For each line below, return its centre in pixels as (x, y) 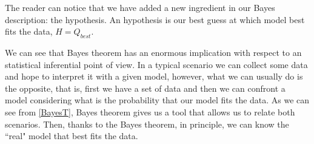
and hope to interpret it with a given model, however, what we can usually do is (154, 76)
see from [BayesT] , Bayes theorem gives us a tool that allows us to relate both (150, 111)
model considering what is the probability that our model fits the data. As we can (157, 100)
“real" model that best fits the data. (72, 136)
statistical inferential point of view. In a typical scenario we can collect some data (156, 64)
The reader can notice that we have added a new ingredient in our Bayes (140, 7)
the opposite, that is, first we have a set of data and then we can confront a (145, 88)
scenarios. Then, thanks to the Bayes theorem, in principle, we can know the (147, 124)
